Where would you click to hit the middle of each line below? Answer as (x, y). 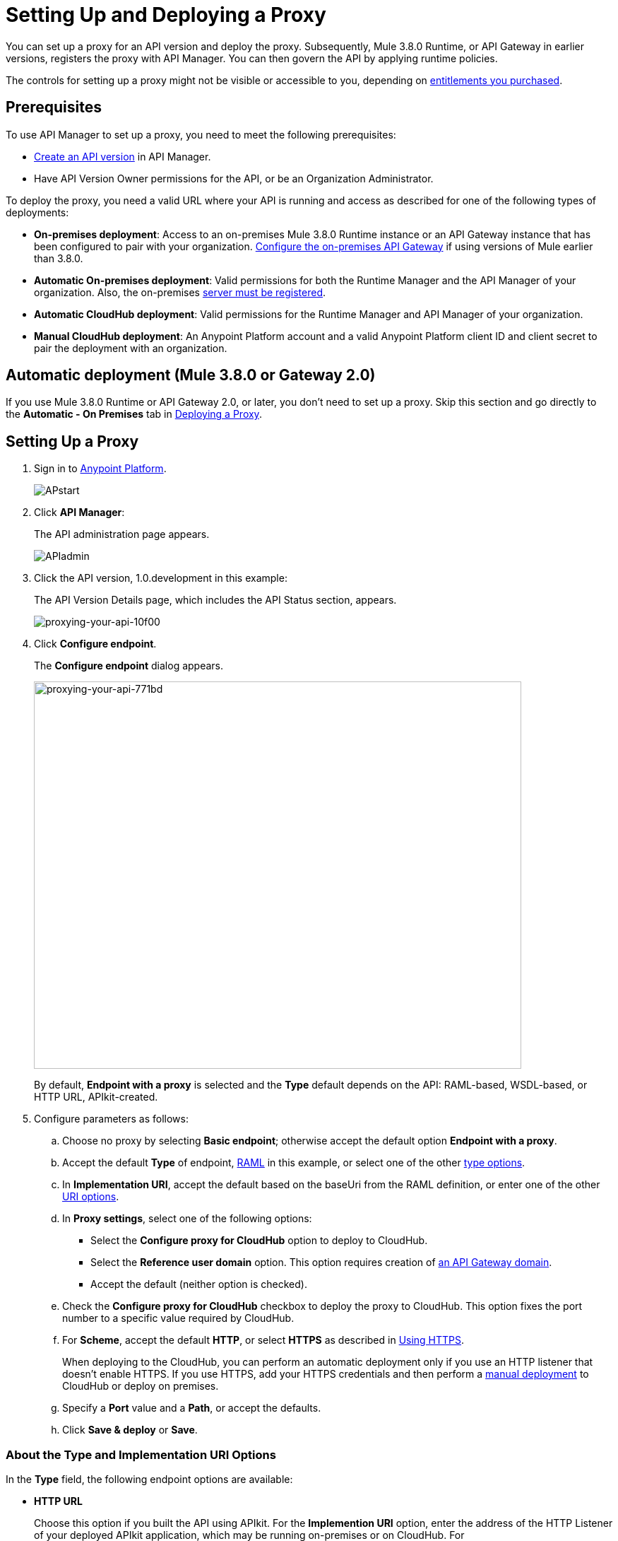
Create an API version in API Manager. (123, 156)
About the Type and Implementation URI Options (141, 1454)
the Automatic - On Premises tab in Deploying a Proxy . (134, 414)
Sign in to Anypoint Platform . (100, 469)
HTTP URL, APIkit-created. (96, 1097)
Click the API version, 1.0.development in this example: (161, 578)
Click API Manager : (79, 512)
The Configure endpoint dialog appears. (129, 666)
